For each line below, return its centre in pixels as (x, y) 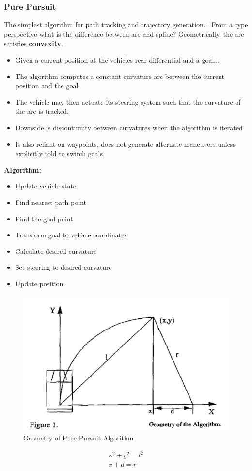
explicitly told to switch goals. (60, 153)
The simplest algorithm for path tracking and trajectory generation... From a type (126, 24)
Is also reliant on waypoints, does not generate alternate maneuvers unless (125, 144)
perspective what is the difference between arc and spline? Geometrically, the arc (124, 34)
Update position (39, 283)
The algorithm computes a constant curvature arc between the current (120, 76)
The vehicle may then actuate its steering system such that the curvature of (128, 102)
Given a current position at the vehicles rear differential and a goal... (118, 60)
